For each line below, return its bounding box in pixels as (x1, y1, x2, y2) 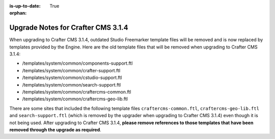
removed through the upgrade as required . (9, 126, 101, 132)
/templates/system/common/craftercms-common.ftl (22, 89, 131, 95)
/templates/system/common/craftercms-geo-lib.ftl (22, 96, 128, 102)
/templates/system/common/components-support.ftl (22, 60, 133, 66)
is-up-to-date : (9, 3, 41, 9)
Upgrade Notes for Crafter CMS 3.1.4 (9, 23, 128, 32)
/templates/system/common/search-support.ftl (22, 81, 121, 88)
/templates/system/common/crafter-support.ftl (22, 67, 121, 73)
